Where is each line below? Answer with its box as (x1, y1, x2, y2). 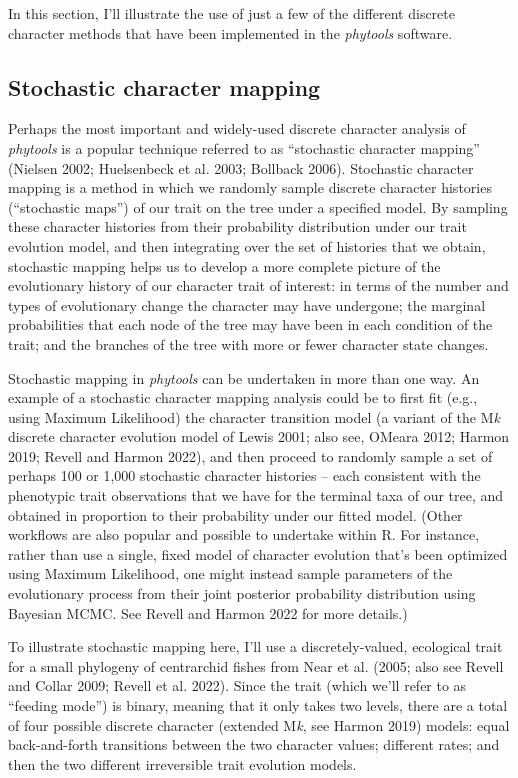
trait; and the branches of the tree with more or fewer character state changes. (8, 333, 489, 354)
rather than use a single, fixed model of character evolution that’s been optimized (8, 543, 508, 564)
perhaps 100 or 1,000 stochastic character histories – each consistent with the (8, 465, 481, 486)
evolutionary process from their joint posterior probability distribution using (8, 583, 476, 604)
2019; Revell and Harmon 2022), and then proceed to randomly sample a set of (8, 445, 493, 466)
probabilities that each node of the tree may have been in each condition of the (8, 314, 493, 335)
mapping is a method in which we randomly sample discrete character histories (8, 177, 492, 198)
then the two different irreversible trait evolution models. (8, 753, 357, 774)
